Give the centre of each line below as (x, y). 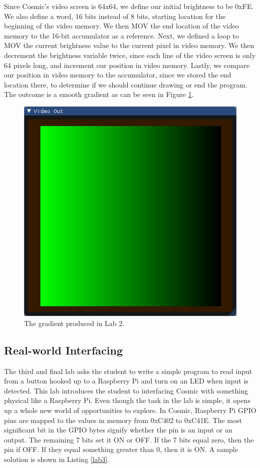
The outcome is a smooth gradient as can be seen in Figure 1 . (99, 94)
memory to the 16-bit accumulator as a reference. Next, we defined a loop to (121, 35)
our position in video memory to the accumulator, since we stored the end (118, 75)
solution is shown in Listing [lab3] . (57, 459)
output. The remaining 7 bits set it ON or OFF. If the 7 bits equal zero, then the (129, 439)
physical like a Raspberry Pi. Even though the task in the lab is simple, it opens (127, 400)
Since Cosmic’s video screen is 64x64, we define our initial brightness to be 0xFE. (129, 6)
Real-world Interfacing (63, 350)
